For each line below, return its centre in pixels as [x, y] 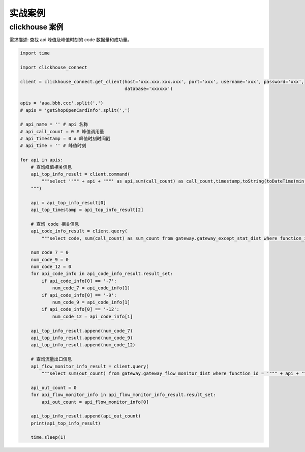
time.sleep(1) [48, 438]
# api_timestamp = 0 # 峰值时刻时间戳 [65, 139]
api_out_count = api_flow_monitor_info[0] [95, 402]
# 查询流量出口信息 [51, 359]
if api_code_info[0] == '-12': [80, 309]
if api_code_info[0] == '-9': [79, 295]
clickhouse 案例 [36, 27]
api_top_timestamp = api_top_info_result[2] [87, 209]
